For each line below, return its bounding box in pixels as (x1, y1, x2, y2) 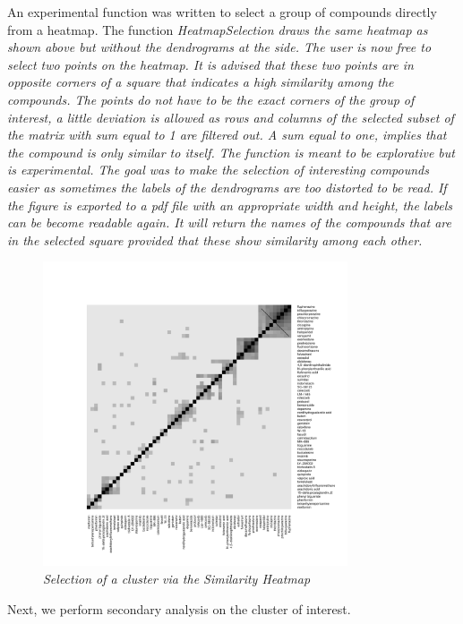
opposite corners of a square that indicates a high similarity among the (7, 73, 394, 91)
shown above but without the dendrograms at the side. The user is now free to (7, 38, 432, 56)
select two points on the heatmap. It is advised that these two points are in (7, 55, 414, 73)
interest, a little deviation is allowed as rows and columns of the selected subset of (7, 107, 454, 126)
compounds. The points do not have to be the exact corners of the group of (7, 90, 415, 108)
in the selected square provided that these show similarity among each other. (7, 230, 423, 249)
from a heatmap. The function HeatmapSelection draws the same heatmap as (7, 20, 428, 38)
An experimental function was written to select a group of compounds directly (7, 3, 437, 21)
